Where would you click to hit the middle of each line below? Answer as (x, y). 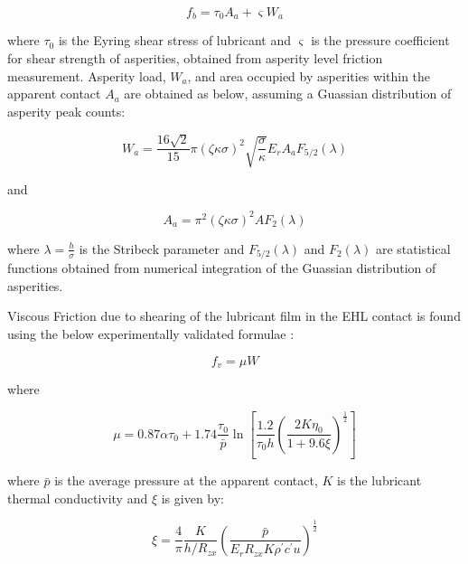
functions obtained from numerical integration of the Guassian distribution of (222, 268)
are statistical (413, 248)
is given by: (193, 498)
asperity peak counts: (66, 111)
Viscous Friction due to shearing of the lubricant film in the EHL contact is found (234, 316)
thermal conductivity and (78, 498)
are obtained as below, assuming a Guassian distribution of (288, 94)
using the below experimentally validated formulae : (151, 333)
